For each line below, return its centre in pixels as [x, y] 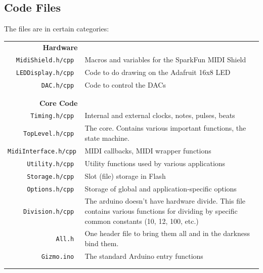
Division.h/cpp [49, 211]
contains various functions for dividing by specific [161, 211]
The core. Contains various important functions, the [165, 128]
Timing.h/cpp [52, 116]
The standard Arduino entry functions [144, 256]
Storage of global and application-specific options [161, 188]
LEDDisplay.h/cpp [45, 73]
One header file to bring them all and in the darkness [167, 233]
